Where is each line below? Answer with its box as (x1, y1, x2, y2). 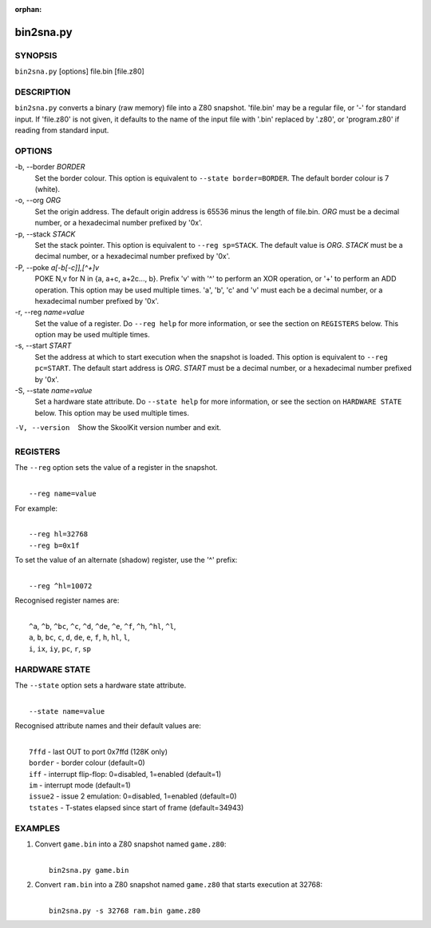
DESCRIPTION (14, 86, 71, 98)
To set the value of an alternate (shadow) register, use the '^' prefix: (14, 556, 238, 565)
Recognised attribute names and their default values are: (14, 721, 201, 731)
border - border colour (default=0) (29, 758, 145, 767)
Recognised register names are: (14, 595, 120, 605)
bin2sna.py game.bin (49, 866, 129, 874)
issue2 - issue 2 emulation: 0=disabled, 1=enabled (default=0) (29, 791, 237, 801)
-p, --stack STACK (14, 229, 76, 239)
